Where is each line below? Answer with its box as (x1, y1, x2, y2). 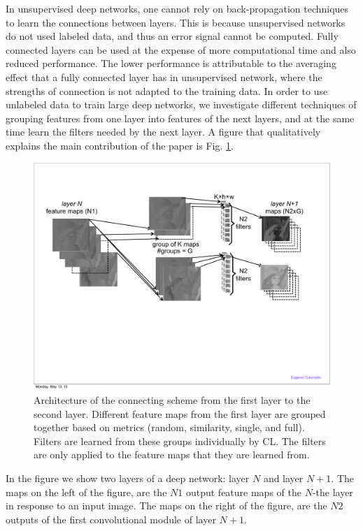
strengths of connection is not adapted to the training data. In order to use (6, 83, 328, 98)
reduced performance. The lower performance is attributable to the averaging (6, 56, 336, 71)
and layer (263, 470, 304, 485)
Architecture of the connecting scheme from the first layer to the (34, 392, 311, 407)
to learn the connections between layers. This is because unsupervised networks (6, 15, 346, 29)
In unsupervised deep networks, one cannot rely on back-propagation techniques (6, 1, 349, 15)
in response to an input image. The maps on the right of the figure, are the (6, 498, 327, 513)
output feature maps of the (185, 484, 301, 499)
